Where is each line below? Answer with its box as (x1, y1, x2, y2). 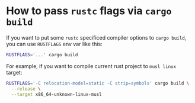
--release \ (11, 86, 41, 92)
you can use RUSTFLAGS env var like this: (6, 40, 103, 47)
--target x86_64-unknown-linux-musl (11, 91, 102, 97)
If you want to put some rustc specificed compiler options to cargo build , (6, 34, 187, 41)
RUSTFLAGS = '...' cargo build (6, 51, 78, 57)
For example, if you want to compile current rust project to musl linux (6, 62, 177, 69)
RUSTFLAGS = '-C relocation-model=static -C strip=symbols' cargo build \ (6, 80, 190, 86)
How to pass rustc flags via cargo (6, 4, 172, 18)
